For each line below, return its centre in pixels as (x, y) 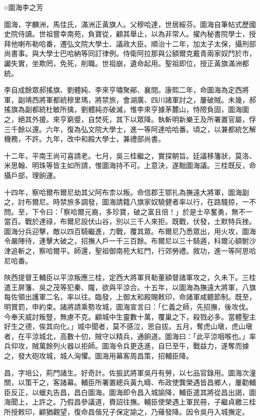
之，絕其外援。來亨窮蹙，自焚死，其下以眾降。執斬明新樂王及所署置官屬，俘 (130, 119)
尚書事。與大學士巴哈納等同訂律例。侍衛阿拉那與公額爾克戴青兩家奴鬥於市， (130, 53)
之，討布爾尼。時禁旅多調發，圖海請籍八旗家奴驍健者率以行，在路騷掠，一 (126, 202)
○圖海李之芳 (24, 7)
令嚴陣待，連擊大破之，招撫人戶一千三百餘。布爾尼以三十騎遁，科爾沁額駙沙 (130, 241)
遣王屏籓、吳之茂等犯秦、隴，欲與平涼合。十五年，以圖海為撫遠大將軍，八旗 (130, 287)
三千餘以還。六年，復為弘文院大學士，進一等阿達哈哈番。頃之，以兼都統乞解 (130, 129)
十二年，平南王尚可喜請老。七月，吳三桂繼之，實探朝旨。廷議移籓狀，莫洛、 (130, 155)
